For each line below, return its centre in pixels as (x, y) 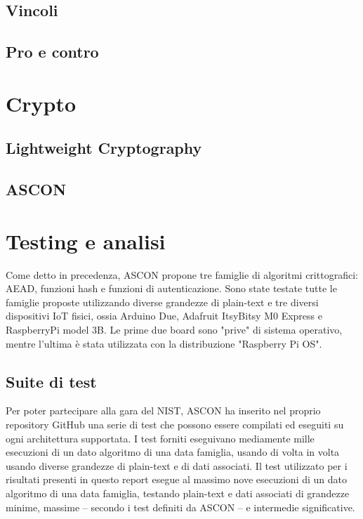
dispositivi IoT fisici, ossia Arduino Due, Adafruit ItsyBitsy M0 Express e (164, 316)
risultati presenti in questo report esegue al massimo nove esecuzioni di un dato (176, 479)
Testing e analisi (86, 241)
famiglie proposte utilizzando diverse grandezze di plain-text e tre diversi (162, 302)
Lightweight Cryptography (104, 148)
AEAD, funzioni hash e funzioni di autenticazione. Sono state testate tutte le (171, 288)
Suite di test (51, 381)
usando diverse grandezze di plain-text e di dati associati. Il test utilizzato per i (177, 465)
